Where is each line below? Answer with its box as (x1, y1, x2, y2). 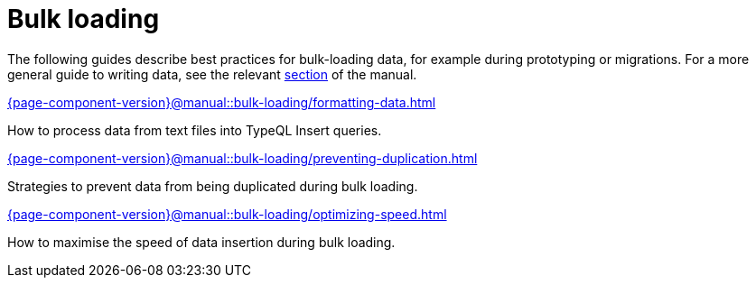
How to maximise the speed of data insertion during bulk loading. (7, 234, 396, 250)
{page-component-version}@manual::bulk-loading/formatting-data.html (7, 94, 436, 110)
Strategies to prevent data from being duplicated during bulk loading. (7, 178, 418, 194)
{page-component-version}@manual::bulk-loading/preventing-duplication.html (7, 150, 478, 166)
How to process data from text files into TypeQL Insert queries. (7, 122, 382, 138)
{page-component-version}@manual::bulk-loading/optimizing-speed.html (7, 206, 447, 222)
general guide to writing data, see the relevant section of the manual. (7, 66, 417, 82)
